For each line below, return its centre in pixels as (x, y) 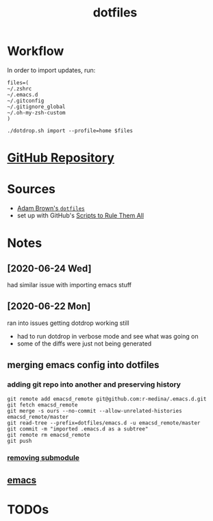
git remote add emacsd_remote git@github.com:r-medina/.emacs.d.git (107, 399)
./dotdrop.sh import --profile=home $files (70, 131)
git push (20, 441)
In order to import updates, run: (51, 70)
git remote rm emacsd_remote (49, 435)
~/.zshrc (20, 88)
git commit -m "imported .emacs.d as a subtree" (78, 429)
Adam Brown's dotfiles (51, 208)
